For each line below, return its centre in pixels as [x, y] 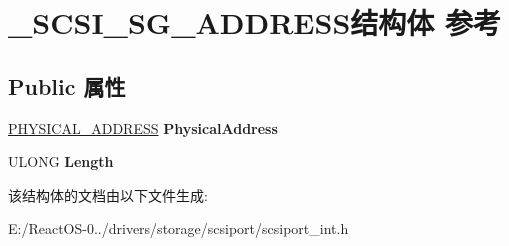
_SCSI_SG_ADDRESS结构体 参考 [255, 22]
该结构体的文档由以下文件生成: [108, 194]
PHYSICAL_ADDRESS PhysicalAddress [143, 127]
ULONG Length [61, 161]
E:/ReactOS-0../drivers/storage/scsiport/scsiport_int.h [178, 228]
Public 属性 [67, 85]
